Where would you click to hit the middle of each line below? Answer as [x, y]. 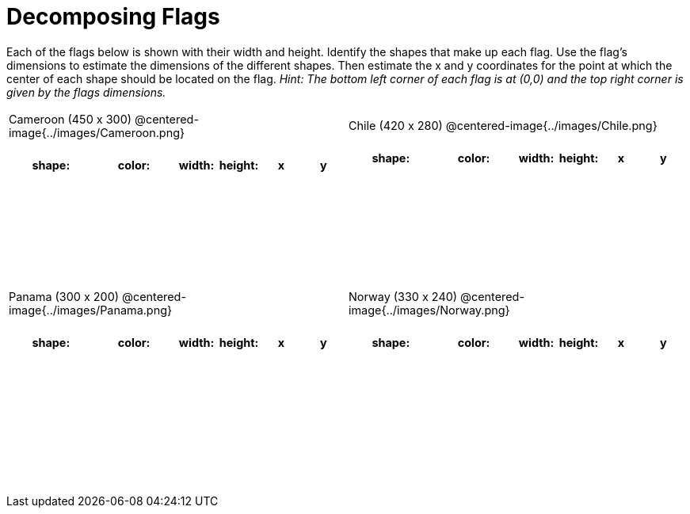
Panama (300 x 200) [64, 297]
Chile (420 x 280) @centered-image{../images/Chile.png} [503, 126]
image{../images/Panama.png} [91, 310]
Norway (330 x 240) [403, 297]
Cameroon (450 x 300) [70, 119]
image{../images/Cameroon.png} [97, 132]
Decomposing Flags [113, 17]
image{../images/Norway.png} [429, 310]
